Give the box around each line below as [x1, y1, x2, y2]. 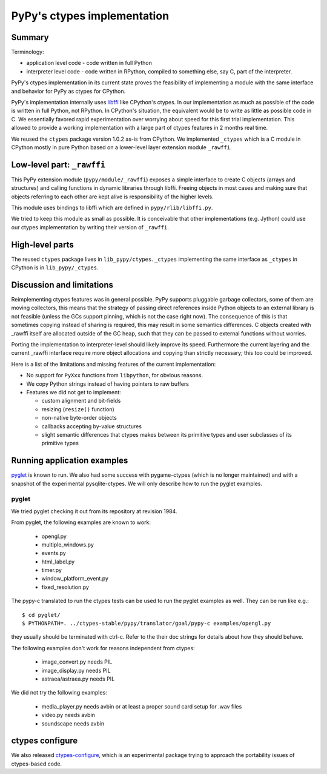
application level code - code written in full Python [26, 59, 153, 67]
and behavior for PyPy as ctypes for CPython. [11, 87, 126, 95]
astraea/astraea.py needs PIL [41, 675, 115, 682]
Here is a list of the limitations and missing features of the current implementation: [11, 360, 216, 368]
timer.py [41, 567, 62, 574]
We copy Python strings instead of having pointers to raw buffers [26, 380, 189, 388]
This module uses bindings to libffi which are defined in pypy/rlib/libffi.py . [11, 204, 213, 212]
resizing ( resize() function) [41, 405, 114, 412]
